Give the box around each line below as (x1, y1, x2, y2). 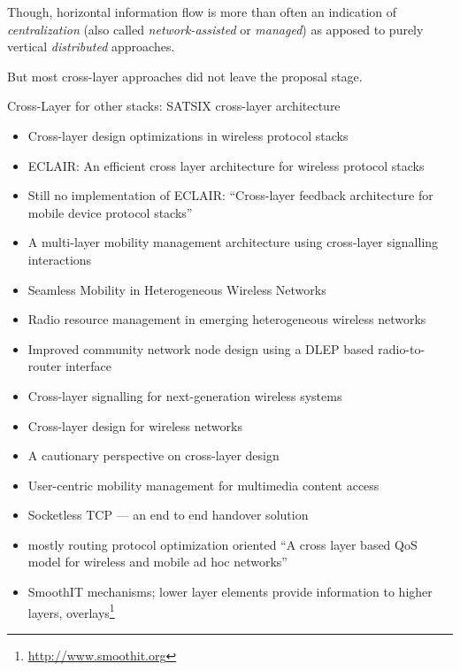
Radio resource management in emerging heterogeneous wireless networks (27, 310, 426, 328)
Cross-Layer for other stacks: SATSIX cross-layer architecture (7, 96, 341, 115)
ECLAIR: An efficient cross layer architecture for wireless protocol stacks (27, 156, 425, 174)
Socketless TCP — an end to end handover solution (27, 505, 309, 524)
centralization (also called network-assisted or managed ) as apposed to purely (7, 19, 424, 38)
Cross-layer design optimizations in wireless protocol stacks (27, 126, 349, 144)
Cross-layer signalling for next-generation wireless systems (27, 386, 342, 405)
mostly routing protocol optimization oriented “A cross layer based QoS (27, 535, 418, 553)
